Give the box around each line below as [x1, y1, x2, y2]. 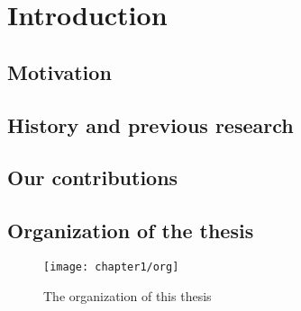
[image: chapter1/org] [43, 260, 179, 273]
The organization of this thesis [43, 286, 212, 305]
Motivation [7, 58, 112, 85]
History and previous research [7, 111, 294, 138]
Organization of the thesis [7, 217, 254, 244]
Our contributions [7, 164, 178, 191]
